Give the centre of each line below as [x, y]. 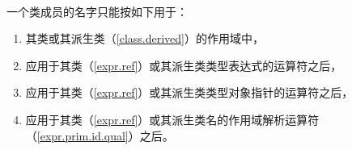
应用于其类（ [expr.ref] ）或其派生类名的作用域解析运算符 [172, 119]
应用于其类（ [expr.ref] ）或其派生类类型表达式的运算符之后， [184, 65]
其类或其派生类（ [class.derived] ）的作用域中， [144, 38]
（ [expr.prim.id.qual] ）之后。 [100, 135]
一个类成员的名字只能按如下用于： [97, 11]
